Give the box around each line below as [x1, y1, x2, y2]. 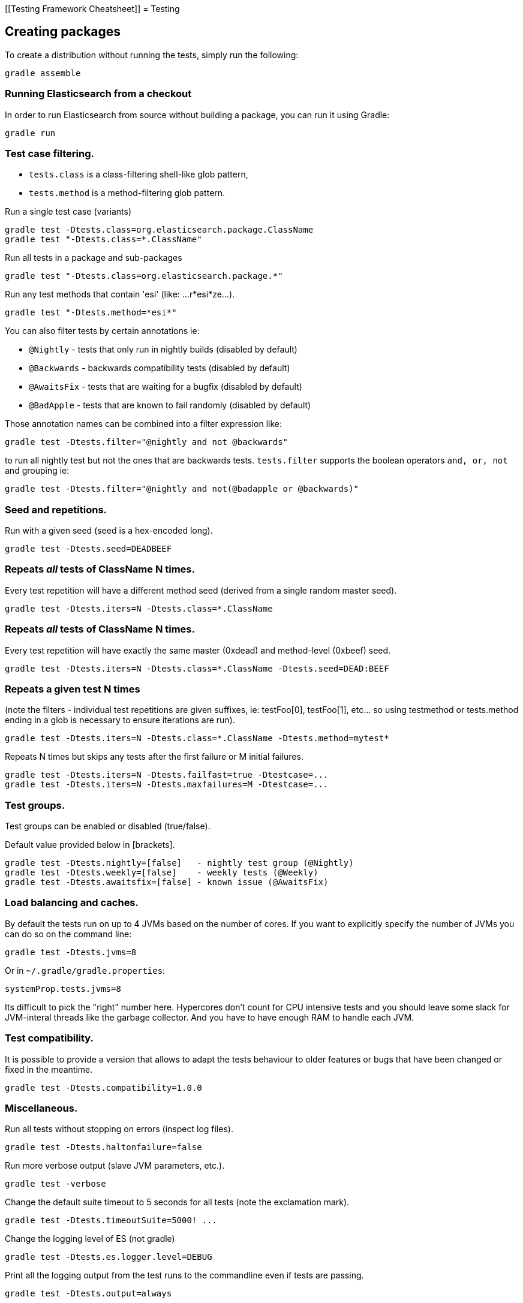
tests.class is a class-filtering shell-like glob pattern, [29, 169, 248, 180]
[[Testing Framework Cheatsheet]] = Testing [5, 4, 180, 14]
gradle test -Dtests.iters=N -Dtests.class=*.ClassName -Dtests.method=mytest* [5, 733, 389, 744]
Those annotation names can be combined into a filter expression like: [5, 419, 282, 429]
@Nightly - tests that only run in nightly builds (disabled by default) [29, 344, 297, 355]
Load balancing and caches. [5, 896, 139, 909]
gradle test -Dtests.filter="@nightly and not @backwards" [5, 437, 288, 447]
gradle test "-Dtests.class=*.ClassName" [5, 234, 202, 245]
